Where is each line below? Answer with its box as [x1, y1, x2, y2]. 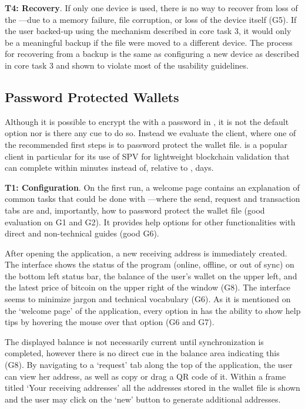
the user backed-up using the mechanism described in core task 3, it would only [5, 25, 291, 37]
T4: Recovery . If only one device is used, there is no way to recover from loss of [5, 2, 298, 13]
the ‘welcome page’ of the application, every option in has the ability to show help [5, 304, 301, 316]
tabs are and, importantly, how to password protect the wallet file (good [5, 204, 265, 216]
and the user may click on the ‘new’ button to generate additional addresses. [5, 393, 281, 405]
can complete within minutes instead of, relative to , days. [5, 161, 214, 174]
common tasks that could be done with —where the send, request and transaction [5, 192, 300, 205]
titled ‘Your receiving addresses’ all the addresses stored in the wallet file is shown [5, 381, 300, 394]
